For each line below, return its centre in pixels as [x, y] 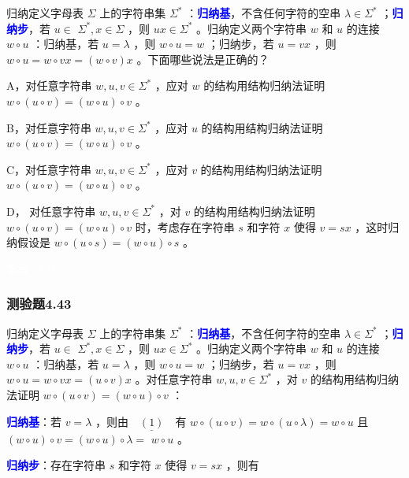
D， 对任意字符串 [51, 211]
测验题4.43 [39, 304]
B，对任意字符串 [49, 127]
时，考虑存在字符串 [185, 226]
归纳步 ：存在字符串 [56, 465]
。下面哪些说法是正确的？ [203, 59]
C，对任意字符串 [49, 169]
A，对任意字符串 [49, 85]
